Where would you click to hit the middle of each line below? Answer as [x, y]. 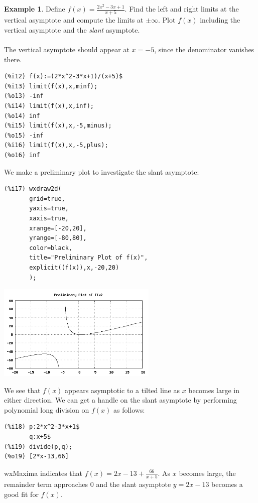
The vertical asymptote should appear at [67, 49]
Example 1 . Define [35, 9]
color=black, [51, 248]
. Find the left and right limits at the [182, 9]
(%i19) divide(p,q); [38, 447]
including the [220, 20]
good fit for [21, 494]
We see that [22, 390]
